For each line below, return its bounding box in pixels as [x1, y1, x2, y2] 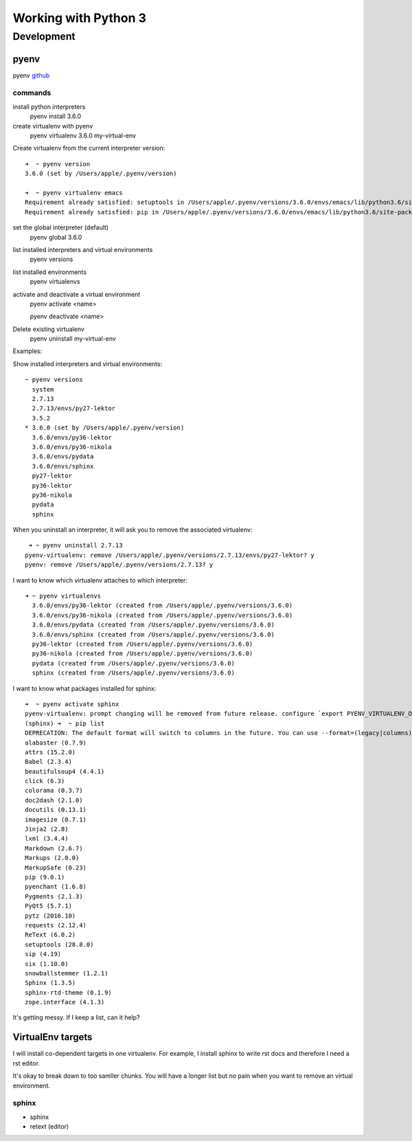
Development [12, 30, 76, 43]
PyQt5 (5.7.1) [25, 902, 72, 910]
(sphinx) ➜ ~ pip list [25, 719, 105, 727]
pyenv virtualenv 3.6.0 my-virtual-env [30, 131, 137, 140]
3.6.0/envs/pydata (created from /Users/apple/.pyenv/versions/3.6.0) [32, 621, 275, 629]
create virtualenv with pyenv [12, 122, 93, 130]
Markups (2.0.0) [25, 854, 80, 862]
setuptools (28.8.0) [25, 940, 94, 948]
